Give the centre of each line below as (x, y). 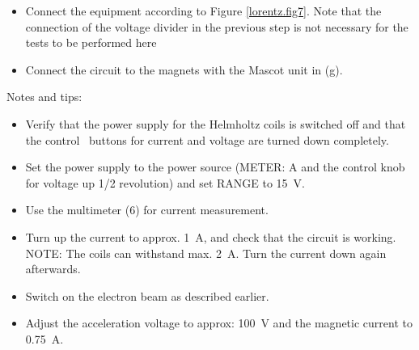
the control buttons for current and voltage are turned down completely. (207, 139)
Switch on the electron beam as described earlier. (147, 295)
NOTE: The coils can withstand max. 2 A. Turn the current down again (206, 253)
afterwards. (53, 269)
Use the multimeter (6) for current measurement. (147, 210)
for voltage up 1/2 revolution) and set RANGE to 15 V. (165, 182)
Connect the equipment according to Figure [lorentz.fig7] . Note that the (203, 11)
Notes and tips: (44, 97)
